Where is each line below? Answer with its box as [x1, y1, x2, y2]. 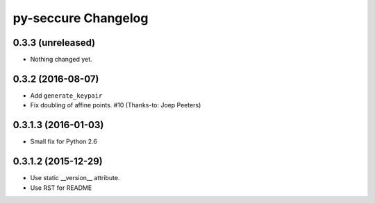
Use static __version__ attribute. [30, 174, 120, 182]
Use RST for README [30, 184, 92, 192]
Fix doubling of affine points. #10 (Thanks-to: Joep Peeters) [30, 101, 201, 109]
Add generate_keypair [30, 91, 103, 100]
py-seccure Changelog [12, 10, 149, 26]
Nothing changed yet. [30, 55, 93, 64]
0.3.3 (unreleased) [12, 37, 96, 48]
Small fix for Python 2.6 [30, 137, 97, 145]
